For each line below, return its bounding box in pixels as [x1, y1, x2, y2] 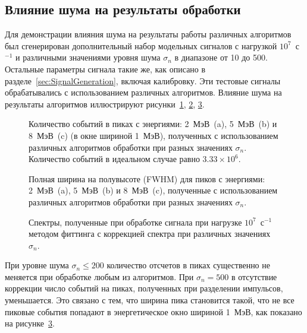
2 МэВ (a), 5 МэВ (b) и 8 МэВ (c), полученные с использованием [29, 184, 278, 196]
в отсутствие [231, 270, 277, 283]
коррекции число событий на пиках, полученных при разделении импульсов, [5, 282, 283, 294]
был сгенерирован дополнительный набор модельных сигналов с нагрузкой [5, 39, 277, 52]
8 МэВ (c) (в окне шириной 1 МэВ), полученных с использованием [29, 129, 278, 141]
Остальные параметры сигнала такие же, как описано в [5, 62, 206, 75]
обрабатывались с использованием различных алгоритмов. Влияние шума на [5, 86, 282, 99]
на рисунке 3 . [5, 317, 55, 329]
